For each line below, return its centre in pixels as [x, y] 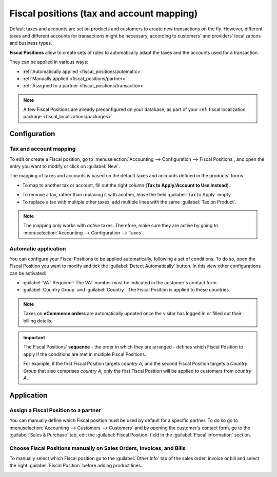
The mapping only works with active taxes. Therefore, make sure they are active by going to [121, 226]
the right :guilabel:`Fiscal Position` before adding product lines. [76, 466]
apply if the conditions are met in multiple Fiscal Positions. [85, 354]
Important [34, 337]
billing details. [38, 321]
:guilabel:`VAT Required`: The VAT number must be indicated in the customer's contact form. [120, 283]
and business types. [31, 43]
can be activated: [28, 273]
